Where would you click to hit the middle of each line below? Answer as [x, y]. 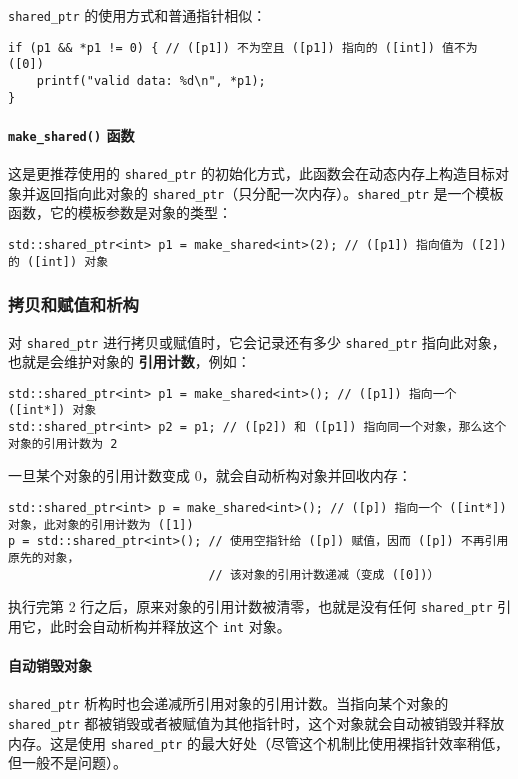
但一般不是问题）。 [67, 762]
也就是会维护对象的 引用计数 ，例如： [129, 361]
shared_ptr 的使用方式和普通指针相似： [137, 15]
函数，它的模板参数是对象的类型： [120, 212]
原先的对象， [44, 558]
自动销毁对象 [50, 665]
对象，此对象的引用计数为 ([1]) [101, 524]
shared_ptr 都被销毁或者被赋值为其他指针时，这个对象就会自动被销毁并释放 [256, 723]
